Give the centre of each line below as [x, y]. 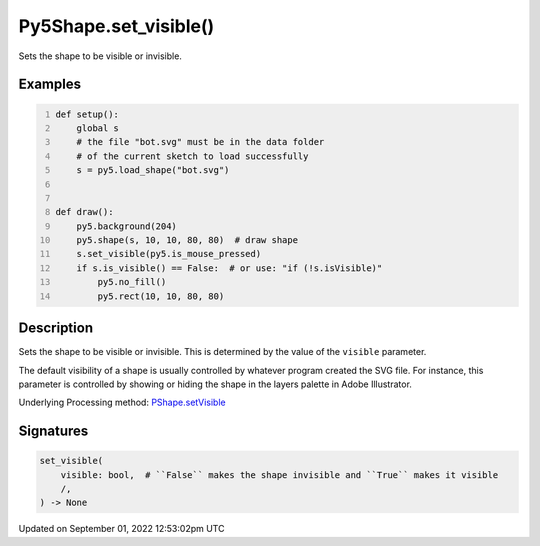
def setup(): [87, 114]
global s [98, 128]
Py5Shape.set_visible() [116, 26]
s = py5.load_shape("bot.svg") [153, 170]
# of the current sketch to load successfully [192, 156]
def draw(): [84, 212]
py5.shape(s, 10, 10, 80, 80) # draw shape [187, 240]
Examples [50, 84]
